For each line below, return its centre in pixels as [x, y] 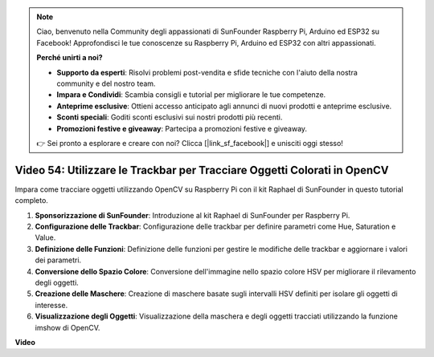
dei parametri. [58, 260]
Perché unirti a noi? [70, 58]
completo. [31, 201]
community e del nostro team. [106, 83]
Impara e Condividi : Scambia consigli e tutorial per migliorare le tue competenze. [191, 95]
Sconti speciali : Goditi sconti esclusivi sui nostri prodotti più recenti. [170, 117]
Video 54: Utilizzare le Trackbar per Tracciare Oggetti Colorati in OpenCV [202, 170]
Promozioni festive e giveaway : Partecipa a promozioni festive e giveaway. [182, 128]
